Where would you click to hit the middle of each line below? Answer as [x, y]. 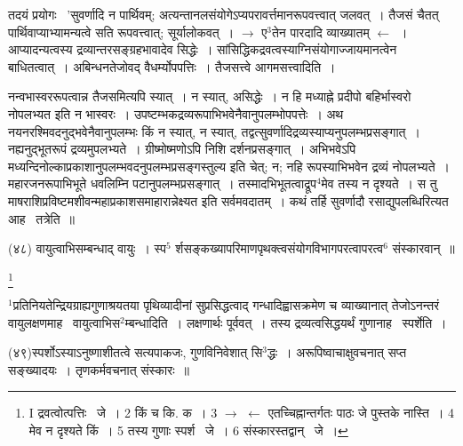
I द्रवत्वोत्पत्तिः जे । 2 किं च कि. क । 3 [123, 413]
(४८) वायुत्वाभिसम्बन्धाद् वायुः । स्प [87, 248]
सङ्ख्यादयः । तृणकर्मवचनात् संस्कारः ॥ [99, 369]
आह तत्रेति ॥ [42, 218]
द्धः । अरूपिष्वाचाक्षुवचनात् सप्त [337, 352]
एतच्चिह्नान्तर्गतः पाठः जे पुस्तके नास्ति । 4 [361, 413]
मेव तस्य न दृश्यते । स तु [379, 183]
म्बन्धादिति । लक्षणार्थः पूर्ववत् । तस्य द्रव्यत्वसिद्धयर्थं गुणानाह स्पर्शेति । [286, 322]
